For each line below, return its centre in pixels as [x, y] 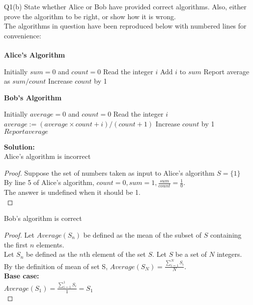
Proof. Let [19, 234]
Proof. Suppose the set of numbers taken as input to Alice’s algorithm [109, 172]
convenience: [23, 35]
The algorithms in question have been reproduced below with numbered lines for [125, 26]
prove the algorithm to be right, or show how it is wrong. [90, 16]
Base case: [22, 276]
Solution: [19, 146]
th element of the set [114, 254]
